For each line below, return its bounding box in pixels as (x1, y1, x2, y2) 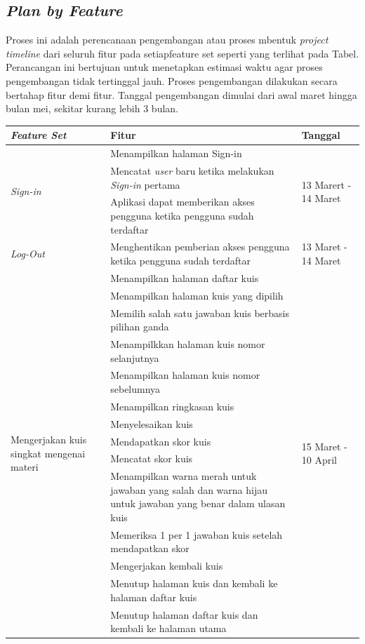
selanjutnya (110, 350, 159, 365)
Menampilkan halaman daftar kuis (110, 270, 259, 285)
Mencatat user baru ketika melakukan (110, 163, 274, 177)
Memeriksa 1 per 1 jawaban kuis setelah (110, 527, 283, 542)
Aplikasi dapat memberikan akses (110, 194, 255, 209)
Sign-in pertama (110, 177, 180, 192)
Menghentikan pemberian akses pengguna (110, 239, 290, 254)
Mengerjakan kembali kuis (110, 558, 223, 573)
